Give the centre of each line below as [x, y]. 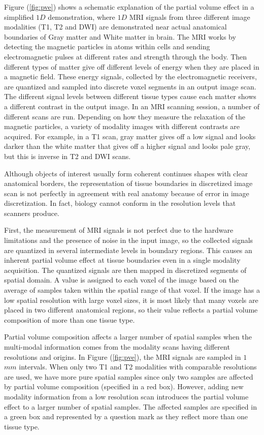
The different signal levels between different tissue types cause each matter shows [130, 96]
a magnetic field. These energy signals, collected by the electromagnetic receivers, [130, 76]
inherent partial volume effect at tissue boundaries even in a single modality [122, 260]
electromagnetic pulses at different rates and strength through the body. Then [126, 56]
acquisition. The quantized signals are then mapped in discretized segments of [125, 270]
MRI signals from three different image [190, 17]
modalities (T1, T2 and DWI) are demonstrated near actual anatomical [115, 27]
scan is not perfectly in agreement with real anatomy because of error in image [127, 193]
